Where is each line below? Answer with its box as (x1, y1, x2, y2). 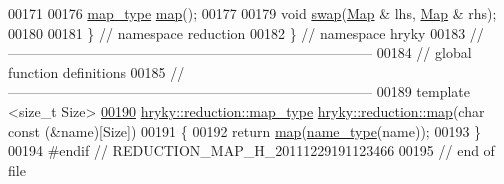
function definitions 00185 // (8, 61, 185, 82)
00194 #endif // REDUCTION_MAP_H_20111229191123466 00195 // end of (8, 140, 495, 161)
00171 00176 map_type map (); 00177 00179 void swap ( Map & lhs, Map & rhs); (8, 3, 497, 23)
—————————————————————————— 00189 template (8, 81, 470, 102)
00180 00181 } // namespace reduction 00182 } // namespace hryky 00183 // (8, 22, 484, 43)
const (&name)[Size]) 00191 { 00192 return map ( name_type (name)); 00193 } (8, 120, 482, 141)
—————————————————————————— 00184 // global (8, 42, 472, 63)
